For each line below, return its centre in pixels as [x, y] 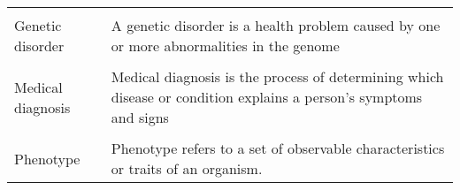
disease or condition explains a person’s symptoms [267, 97]
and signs [140, 117]
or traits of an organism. [187, 168]
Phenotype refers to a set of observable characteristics [278, 148]
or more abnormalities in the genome [225, 46]
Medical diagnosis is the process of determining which [277, 76]
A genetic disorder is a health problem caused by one [276, 25]
